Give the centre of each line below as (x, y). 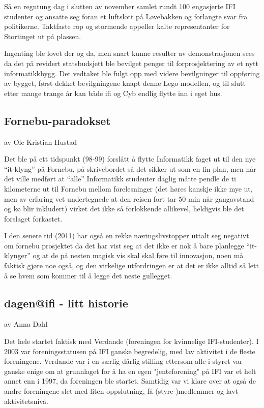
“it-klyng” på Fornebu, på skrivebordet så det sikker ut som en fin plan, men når (130, 168)
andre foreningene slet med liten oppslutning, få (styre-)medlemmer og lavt (121, 391)
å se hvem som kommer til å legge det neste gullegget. (88, 275)
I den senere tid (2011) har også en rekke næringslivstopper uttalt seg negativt (127, 236)
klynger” (17, 255)
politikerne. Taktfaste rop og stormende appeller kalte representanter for (117, 26)
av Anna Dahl (26, 324)
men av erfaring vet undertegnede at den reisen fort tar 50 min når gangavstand (129, 198)
